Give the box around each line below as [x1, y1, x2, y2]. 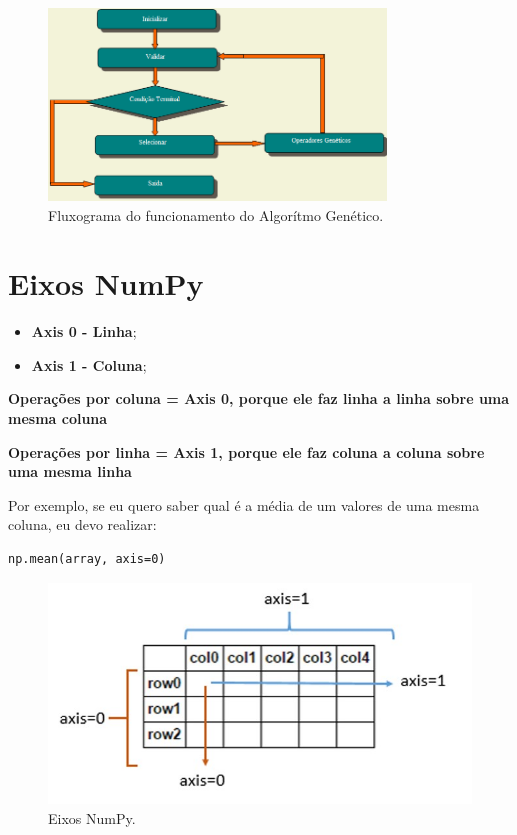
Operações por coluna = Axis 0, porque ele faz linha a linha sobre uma [8, 388, 510, 409]
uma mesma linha [8, 461, 132, 482]
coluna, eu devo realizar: [8, 514, 157, 535]
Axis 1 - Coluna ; [31, 354, 147, 375]
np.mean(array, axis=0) [8, 552, 166, 566]
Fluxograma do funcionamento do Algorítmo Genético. [48, 204, 384, 225]
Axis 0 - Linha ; [31, 321, 137, 342]
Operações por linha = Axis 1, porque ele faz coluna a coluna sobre [8, 441, 485, 462]
